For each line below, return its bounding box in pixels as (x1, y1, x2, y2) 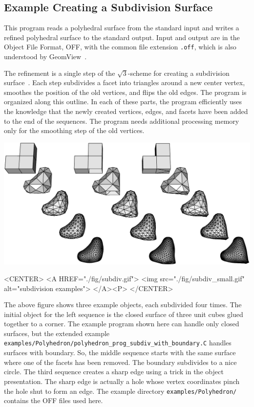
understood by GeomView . (4, 51, 87, 62)
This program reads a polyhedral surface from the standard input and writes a (4, 23, 239, 33)
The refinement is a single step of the (4, 68, 115, 78)
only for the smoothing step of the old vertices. (4, 125, 145, 136)
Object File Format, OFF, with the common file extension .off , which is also (4, 42, 236, 52)
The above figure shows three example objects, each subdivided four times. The (4, 299, 242, 310)
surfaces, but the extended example (4, 328, 110, 338)
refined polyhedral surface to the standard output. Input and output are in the (4, 32, 240, 42)
